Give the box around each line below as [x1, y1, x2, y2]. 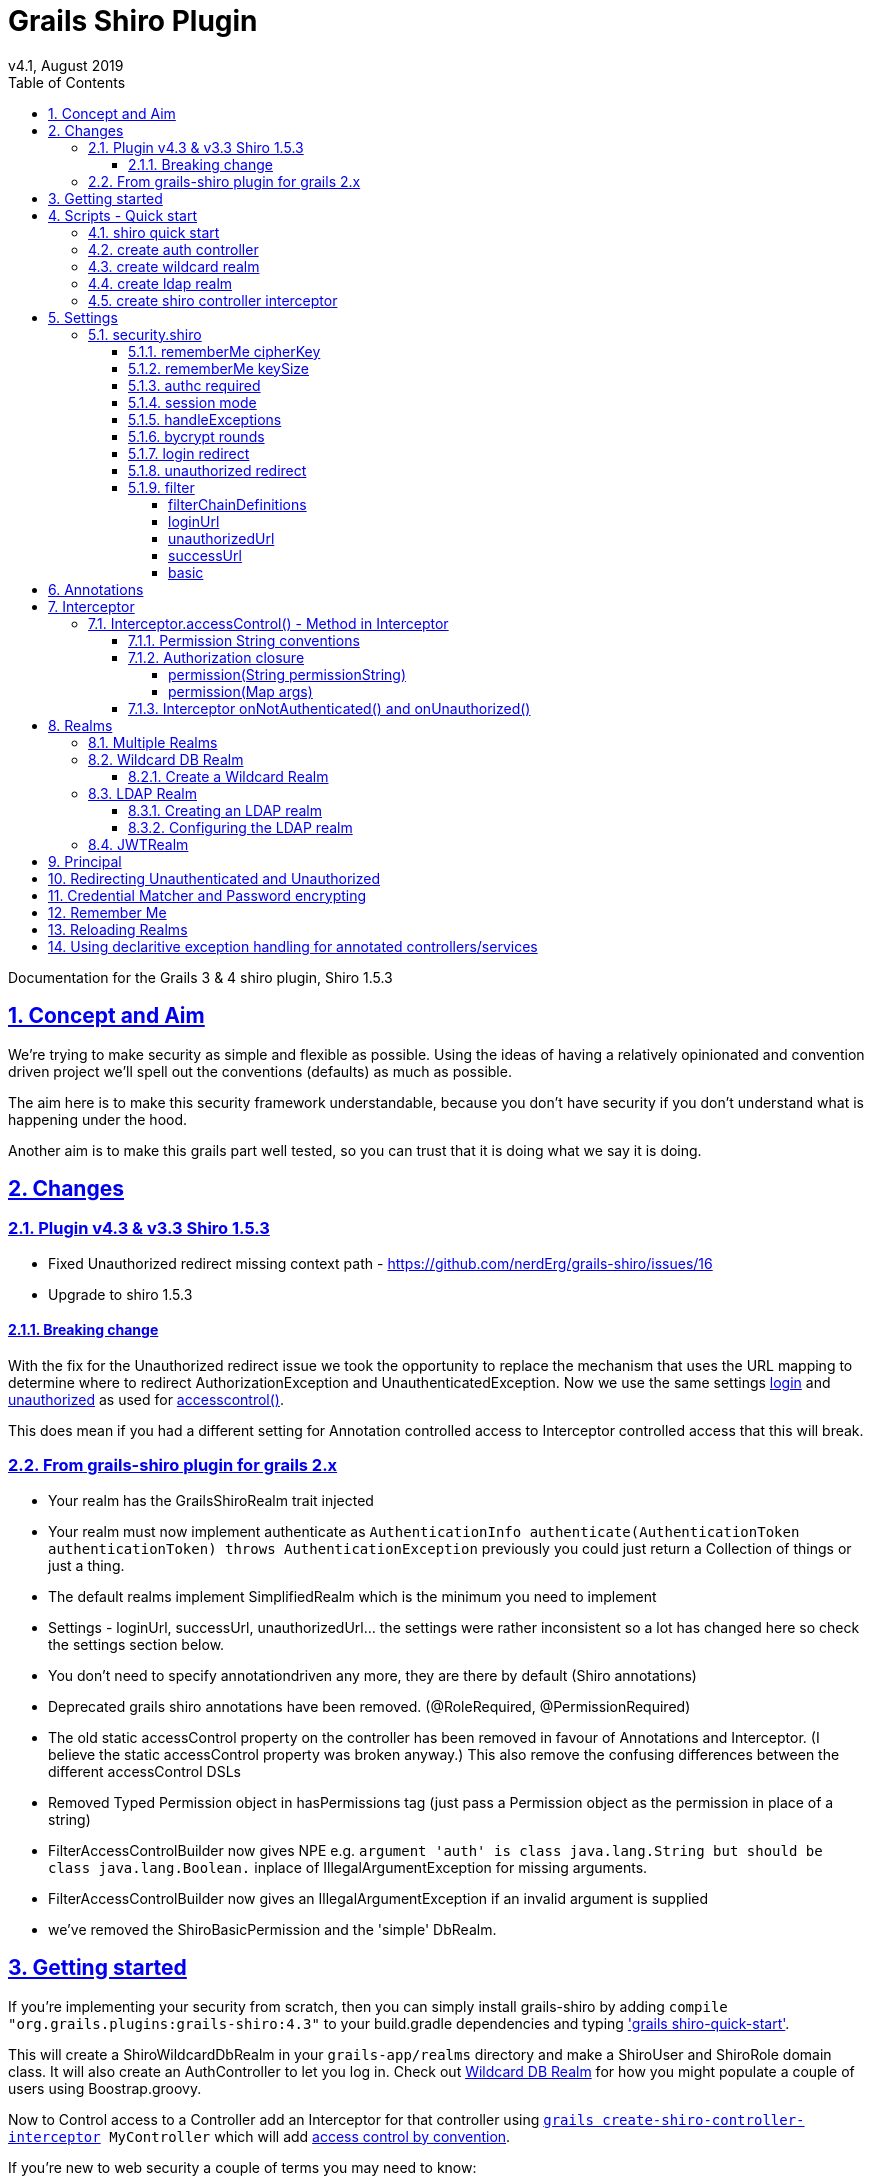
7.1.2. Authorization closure [128, 648, 305, 666]
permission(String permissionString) [168, 665, 407, 683]
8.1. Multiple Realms [88, 733, 218, 751]
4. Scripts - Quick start [48, 206, 198, 224]
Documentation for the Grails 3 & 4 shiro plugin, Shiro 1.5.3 [8, 968, 393, 986]
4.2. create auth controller [88, 240, 259, 258]
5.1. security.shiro [88, 325, 202, 343]
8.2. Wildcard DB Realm [88, 750, 244, 768]
